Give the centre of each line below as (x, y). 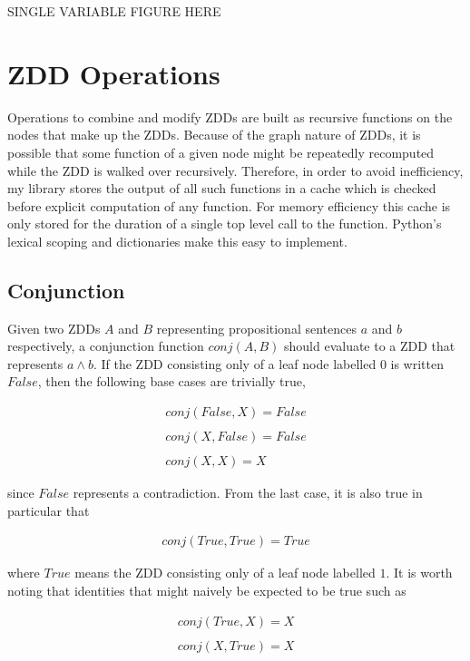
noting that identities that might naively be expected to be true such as (207, 591)
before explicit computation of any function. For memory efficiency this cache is (229, 205)
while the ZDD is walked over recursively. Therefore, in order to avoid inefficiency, (235, 170)
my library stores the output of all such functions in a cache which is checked (222, 188)
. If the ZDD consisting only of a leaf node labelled (235, 363)
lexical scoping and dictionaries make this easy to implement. (177, 241)
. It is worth (419, 573)
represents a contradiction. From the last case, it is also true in (248, 493)
